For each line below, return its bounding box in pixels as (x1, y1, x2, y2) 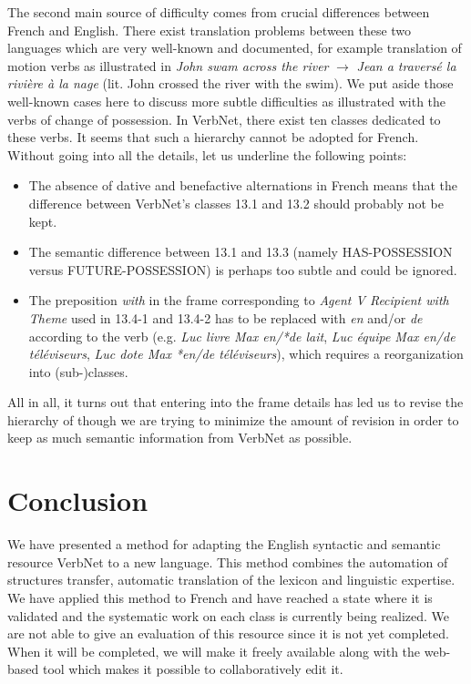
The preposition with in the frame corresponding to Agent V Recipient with (28, 291, 449, 310)
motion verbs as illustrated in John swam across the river (7, 56, 329, 75)
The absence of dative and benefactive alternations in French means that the (28, 176, 458, 195)
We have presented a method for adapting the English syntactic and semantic (7, 535, 441, 554)
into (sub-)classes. (28, 362, 128, 381)
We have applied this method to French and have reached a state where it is (7, 587, 433, 607)
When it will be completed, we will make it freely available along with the (7, 641, 421, 660)
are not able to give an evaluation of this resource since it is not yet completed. (7, 624, 449, 643)
